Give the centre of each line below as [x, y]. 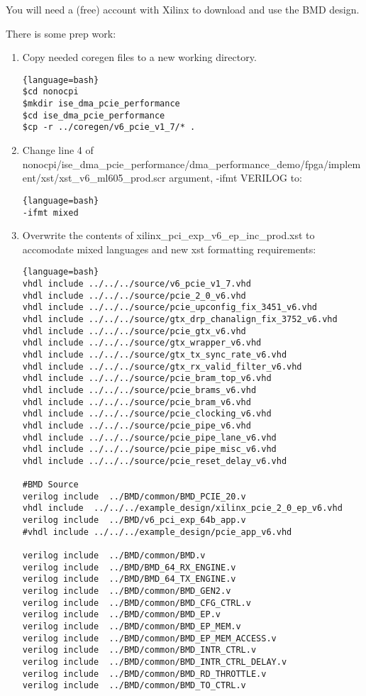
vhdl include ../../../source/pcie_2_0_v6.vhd [134, 295]
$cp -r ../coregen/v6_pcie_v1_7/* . [109, 127]
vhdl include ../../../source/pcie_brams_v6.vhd [139, 390]
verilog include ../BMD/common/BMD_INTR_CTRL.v [139, 650]
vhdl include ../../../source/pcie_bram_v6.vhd [137, 402]
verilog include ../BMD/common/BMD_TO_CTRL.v [134, 686]
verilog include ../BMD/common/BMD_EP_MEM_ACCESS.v [149, 638]
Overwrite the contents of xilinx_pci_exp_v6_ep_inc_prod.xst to [168, 235]
